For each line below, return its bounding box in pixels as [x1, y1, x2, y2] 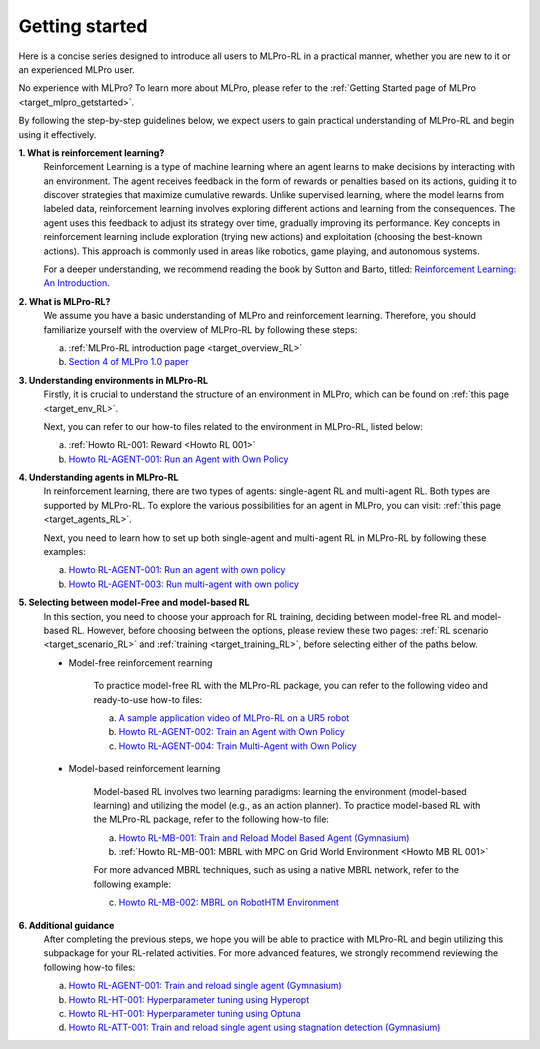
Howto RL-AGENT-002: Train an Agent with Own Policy [118, 726, 345, 738]
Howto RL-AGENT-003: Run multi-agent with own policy [68, 578, 300, 590]
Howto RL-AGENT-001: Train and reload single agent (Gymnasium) [68, 980, 342, 992]
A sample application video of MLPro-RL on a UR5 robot [118, 711, 350, 724]
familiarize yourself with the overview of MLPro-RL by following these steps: [43, 323, 358, 335]
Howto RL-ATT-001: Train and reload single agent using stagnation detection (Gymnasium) [68, 1021, 441, 1034]
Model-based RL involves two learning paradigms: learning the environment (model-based [93, 785, 467, 797]
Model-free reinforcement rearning [68, 656, 213, 669]
